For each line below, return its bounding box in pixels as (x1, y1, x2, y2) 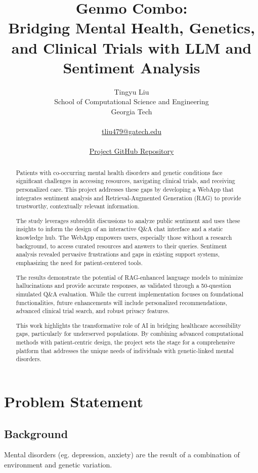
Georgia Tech (111, 106, 152, 116)
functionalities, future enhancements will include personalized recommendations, (16, 298, 228, 307)
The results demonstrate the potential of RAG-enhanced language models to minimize (16, 273, 243, 281)
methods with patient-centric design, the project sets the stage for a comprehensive (16, 338, 235, 347)
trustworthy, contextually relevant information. (16, 202, 140, 210)
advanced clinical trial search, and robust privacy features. (16, 307, 170, 315)
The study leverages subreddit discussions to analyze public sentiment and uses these (16, 216, 240, 225)
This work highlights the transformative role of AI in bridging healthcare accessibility (16, 321, 241, 329)
